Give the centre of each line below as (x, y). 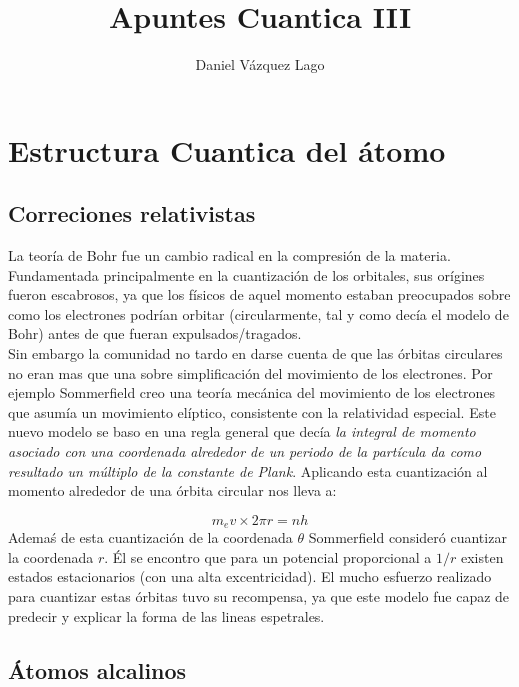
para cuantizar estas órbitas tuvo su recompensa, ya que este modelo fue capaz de (259, 596)
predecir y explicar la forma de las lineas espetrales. (166, 615)
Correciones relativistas (132, 213)
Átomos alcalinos (97, 669)
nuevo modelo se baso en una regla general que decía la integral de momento (242, 431)
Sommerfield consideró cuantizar (407, 537)
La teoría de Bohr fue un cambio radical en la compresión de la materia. (229, 255)
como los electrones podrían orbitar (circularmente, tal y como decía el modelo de (258, 313)
